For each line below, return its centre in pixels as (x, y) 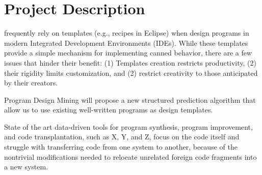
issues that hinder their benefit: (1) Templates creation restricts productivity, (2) (130, 62)
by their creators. (31, 83)
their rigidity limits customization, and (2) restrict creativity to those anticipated (131, 72)
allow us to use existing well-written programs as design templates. (109, 110)
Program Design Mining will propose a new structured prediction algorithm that (130, 99)
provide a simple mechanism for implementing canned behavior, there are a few (128, 53)
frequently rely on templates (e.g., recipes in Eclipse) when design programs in (127, 33)
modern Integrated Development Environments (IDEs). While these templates (126, 42)
